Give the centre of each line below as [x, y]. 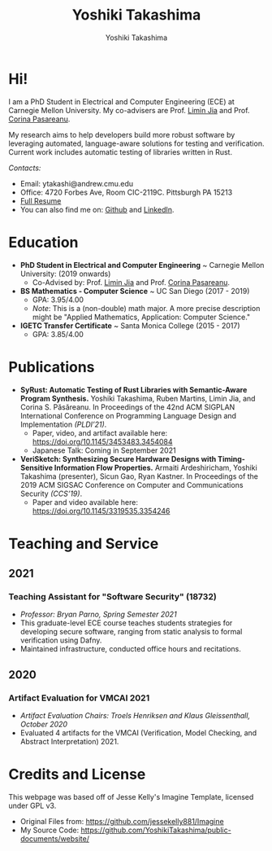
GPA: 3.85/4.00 [58, 334]
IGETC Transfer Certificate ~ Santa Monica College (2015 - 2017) [130, 325]
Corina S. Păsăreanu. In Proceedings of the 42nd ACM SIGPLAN [127, 407]
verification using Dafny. [61, 640]
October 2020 [43, 724]
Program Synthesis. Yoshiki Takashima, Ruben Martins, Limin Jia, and [138, 398]
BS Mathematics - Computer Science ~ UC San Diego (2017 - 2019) [135, 291]
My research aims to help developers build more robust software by [122, 134]
